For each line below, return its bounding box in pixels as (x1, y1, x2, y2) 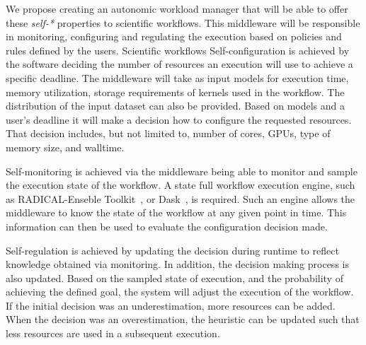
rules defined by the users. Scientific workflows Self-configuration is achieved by (6, 42, 350, 57)
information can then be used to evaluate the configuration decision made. (6, 218, 328, 233)
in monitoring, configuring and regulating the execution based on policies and (6, 29, 342, 44)
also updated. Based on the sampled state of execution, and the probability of (6, 270, 343, 285)
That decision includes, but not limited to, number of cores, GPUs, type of (6, 126, 331, 141)
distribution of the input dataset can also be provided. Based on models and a (6, 98, 345, 113)
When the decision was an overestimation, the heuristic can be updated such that (6, 312, 360, 327)
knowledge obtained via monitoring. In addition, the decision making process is (6, 257, 349, 271)
